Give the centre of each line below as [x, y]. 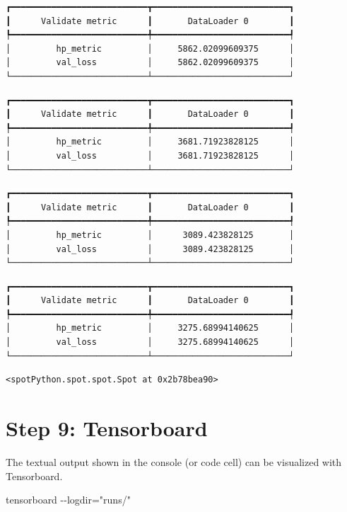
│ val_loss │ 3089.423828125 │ [150, 249]
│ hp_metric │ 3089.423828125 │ [150, 235]
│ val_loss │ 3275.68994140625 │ [150, 342]
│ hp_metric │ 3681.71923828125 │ [150, 142]
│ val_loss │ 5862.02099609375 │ [150, 63]
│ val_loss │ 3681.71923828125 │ [150, 155]
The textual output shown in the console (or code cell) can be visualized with [174, 461]
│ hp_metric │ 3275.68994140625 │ [150, 328]
